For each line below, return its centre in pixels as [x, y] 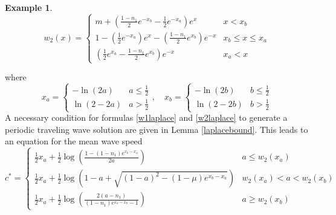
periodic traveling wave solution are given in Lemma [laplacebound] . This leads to [157, 129]
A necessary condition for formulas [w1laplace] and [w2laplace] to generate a [146, 117]
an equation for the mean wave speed [74, 141]
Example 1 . [29, 7]
